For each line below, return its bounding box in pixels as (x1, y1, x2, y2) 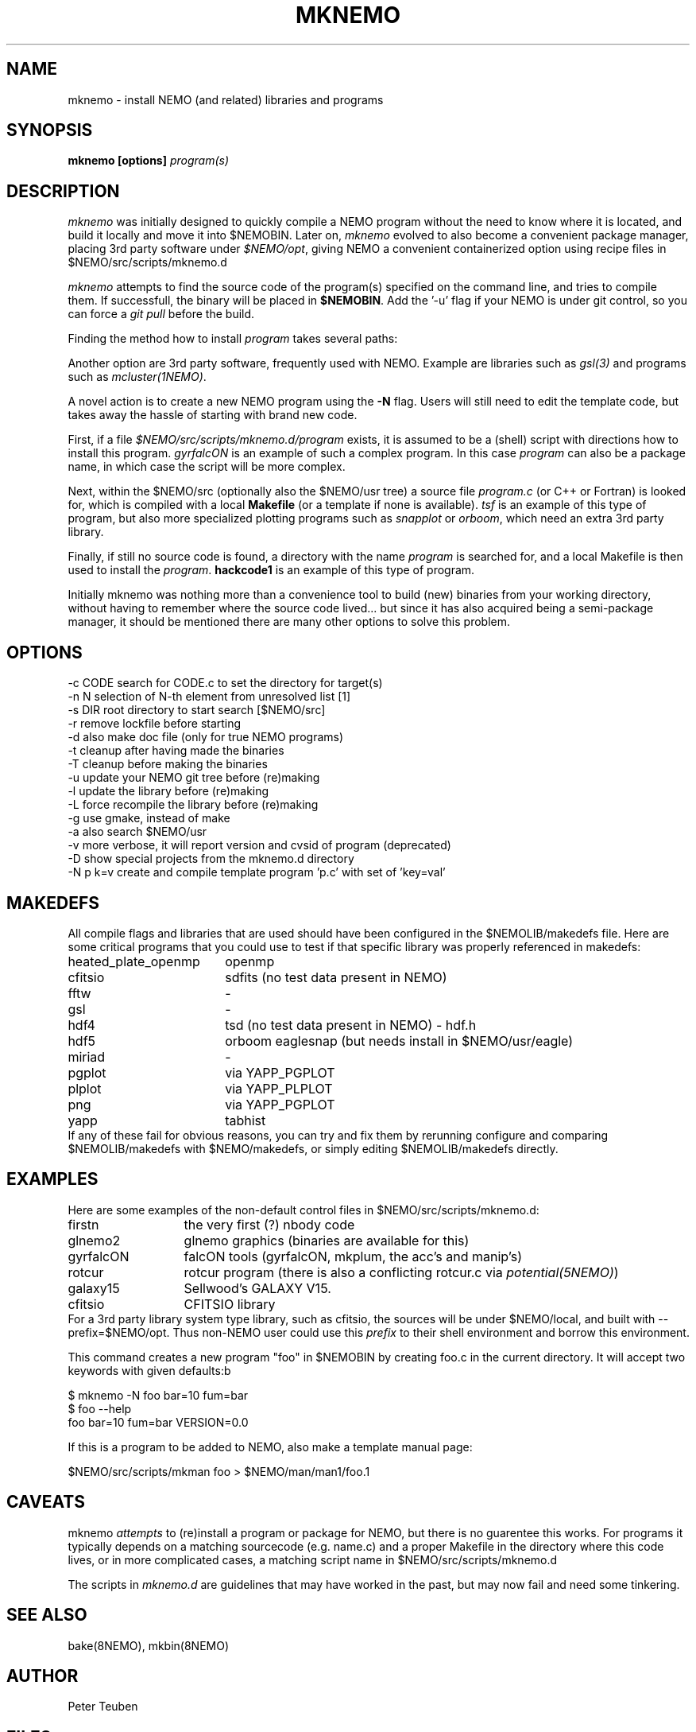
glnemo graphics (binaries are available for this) (184, 1232, 470, 1249)
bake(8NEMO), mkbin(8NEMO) (68, 1638, 230, 1652)
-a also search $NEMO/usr (68, 825, 207, 839)
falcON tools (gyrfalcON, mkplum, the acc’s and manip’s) (184, 1248, 522, 1264)
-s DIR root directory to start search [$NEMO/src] (68, 703, 326, 717)
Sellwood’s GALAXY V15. (184, 1280, 331, 1296)
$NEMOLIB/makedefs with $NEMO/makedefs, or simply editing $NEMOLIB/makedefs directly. (68, 1141, 559, 1155)
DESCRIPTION (6, 181, 120, 201)
